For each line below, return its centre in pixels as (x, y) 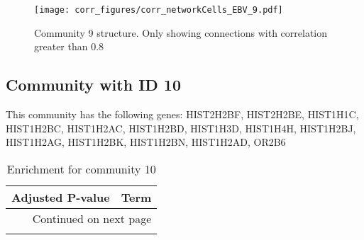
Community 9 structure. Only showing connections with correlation (181, 32)
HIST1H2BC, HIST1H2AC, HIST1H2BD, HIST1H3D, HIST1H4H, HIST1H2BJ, (181, 128)
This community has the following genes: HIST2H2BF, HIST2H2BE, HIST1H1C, (182, 114)
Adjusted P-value (61, 197)
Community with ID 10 (94, 85)
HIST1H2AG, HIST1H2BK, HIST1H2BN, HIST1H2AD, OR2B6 (146, 142)
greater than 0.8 (69, 46)
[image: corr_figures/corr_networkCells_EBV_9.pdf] (159, 10)
